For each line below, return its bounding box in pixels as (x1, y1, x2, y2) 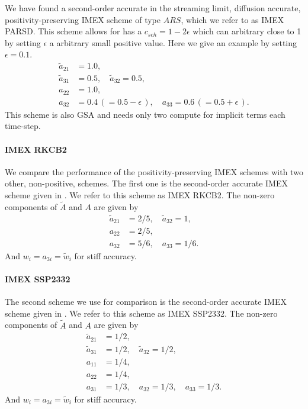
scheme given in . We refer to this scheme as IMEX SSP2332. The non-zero (5, 307, 278, 319)
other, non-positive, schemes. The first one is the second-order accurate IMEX (5, 177, 288, 189)
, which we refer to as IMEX (181, 13, 284, 25)
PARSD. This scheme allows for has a (5, 25, 142, 37)
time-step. (5, 120, 41, 132)
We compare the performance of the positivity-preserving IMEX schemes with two (5, 165, 303, 178)
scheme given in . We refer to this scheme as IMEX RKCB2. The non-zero (5, 189, 275, 201)
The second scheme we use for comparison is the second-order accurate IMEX (5, 295, 287, 308)
